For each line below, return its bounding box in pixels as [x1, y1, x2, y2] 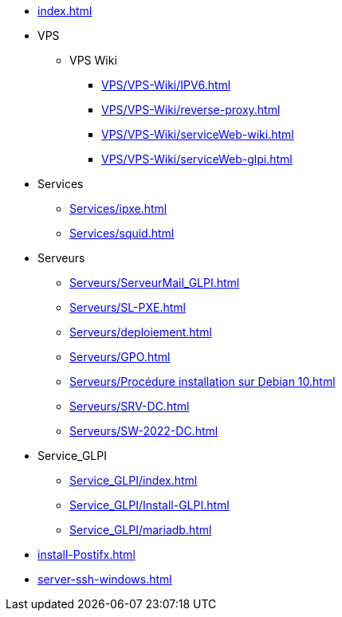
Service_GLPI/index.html [69, 474, 198, 487]
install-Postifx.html [37, 548, 136, 561]
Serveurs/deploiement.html [69, 325, 212, 339]
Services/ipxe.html [69, 202, 167, 215]
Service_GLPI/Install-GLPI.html [69, 498, 230, 512]
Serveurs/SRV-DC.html [69, 399, 190, 413]
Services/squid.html [69, 226, 175, 240]
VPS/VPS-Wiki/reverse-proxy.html [101, 103, 281, 116]
